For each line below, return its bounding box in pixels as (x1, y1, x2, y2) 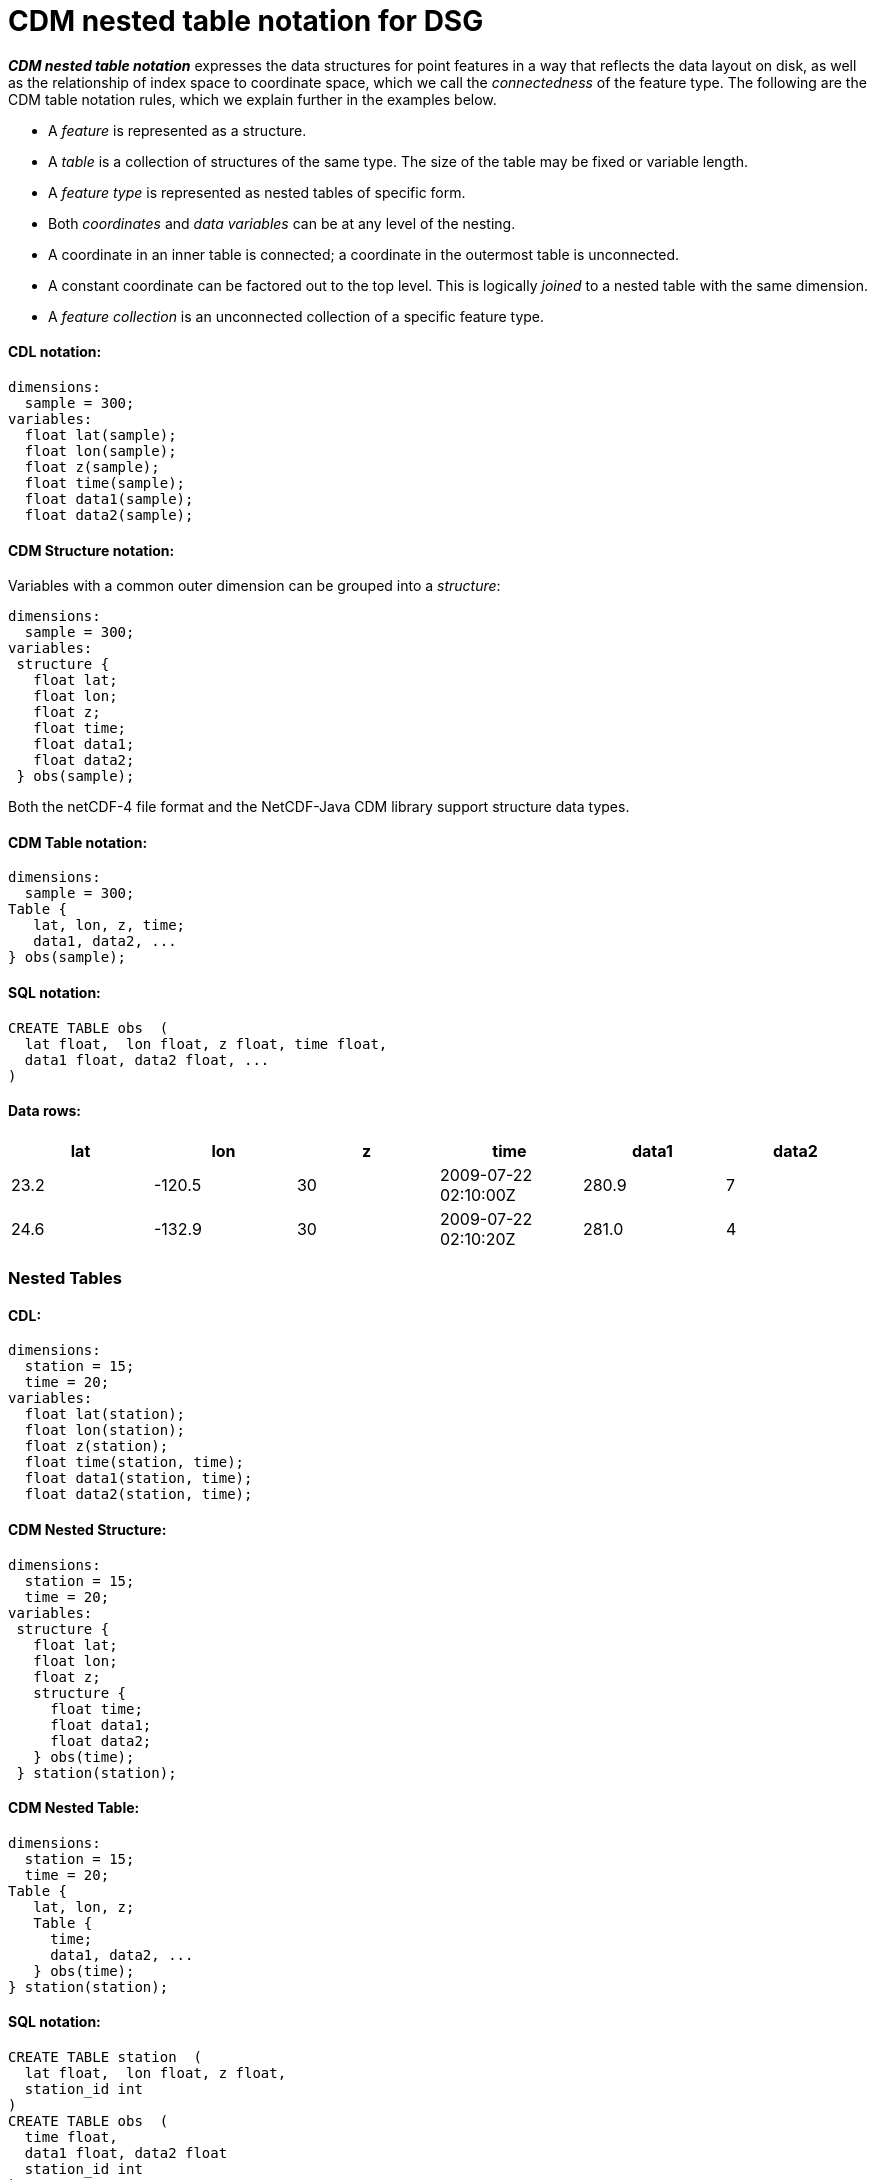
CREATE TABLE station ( (8, 2049, 202, 2066)
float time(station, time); (24, 1454, 245, 1471)
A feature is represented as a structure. (48, 121, 307, 139)
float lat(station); (24, 1406, 186, 1423)
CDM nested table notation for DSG (8, 4, 484, 38)
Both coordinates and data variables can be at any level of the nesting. (48, 214, 516, 232)
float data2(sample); (24, 506, 194, 523)
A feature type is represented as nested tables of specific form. (48, 183, 466, 201)
